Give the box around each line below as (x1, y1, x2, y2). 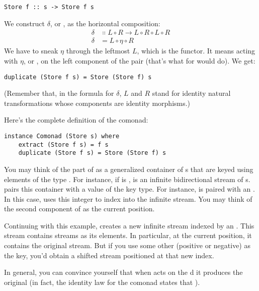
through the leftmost (66, 45, 130, 56)
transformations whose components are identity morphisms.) (4, 97, 191, 108)
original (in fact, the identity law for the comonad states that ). (4, 276, 200, 287)
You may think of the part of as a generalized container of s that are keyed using (4, 163, 253, 174)
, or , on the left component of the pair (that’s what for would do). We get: (23, 55, 255, 66)
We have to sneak (4, 45, 58, 56)
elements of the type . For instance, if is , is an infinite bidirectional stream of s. (4, 173, 250, 184)
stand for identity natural (152, 88, 231, 98)
